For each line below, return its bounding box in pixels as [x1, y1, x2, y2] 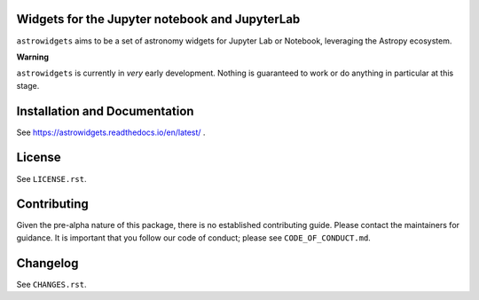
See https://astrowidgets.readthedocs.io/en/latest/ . [16, 127, 206, 138]
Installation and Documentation [16, 103, 194, 119]
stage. [16, 80, 40, 91]
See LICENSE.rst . [16, 173, 88, 184]
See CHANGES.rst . [16, 279, 88, 289]
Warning [16, 51, 49, 62]
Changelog [16, 256, 79, 271]
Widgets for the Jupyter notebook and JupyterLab [16, 12, 301, 27]
